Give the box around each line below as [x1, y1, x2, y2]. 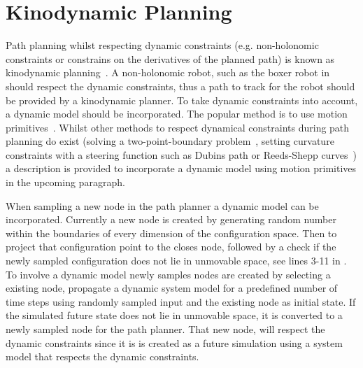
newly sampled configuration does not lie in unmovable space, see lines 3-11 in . [6, 253, 347, 268]
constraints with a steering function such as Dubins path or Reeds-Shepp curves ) [6, 147, 357, 162]
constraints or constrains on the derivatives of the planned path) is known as [6, 51, 335, 66]
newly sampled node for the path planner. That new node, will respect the [6, 322, 325, 336]
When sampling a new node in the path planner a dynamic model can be [6, 198, 319, 213]
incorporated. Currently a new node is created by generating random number [6, 212, 336, 227]
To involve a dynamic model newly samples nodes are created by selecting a [6, 267, 331, 281]
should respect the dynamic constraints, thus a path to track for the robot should [6, 78, 355, 93]
